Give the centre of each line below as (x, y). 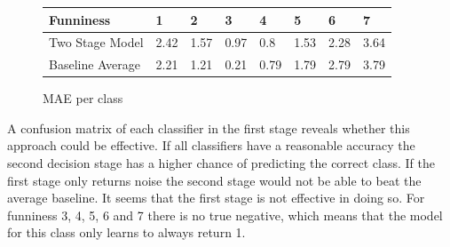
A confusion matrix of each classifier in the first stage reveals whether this (209, 127)
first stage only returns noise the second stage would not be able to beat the (214, 180)
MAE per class (83, 98)
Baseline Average (95, 64)
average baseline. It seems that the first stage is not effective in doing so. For (216, 198)
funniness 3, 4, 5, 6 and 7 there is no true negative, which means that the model (225, 215)
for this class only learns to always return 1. (126, 232)
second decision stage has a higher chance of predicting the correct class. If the (221, 163)
